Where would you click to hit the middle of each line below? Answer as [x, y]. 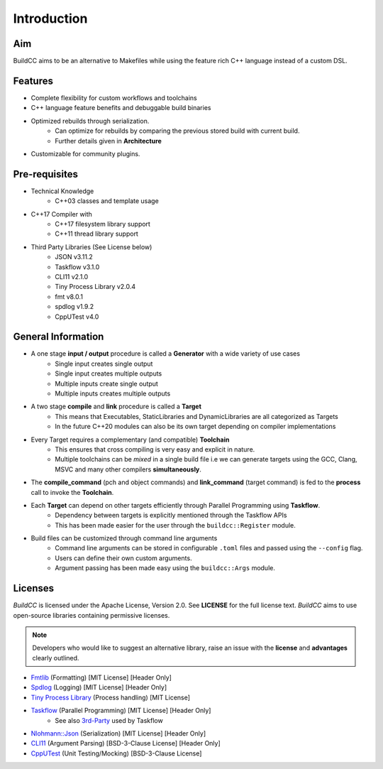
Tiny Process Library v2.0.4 [95, 287]
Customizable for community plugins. [85, 153]
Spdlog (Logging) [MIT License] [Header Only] [99, 687]
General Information [59, 337]
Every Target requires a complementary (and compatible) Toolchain [130, 440]
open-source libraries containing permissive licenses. [91, 615]
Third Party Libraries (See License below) [91, 247]
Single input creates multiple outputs [109, 373]
